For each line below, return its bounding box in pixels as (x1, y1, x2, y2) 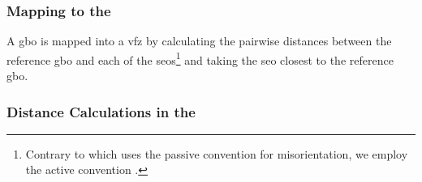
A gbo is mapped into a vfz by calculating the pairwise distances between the (6, 32, 392, 49)
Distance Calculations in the (6, 101, 196, 121)
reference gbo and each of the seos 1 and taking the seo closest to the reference (6, 49, 394, 68)
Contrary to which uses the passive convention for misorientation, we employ (25, 145, 408, 162)
